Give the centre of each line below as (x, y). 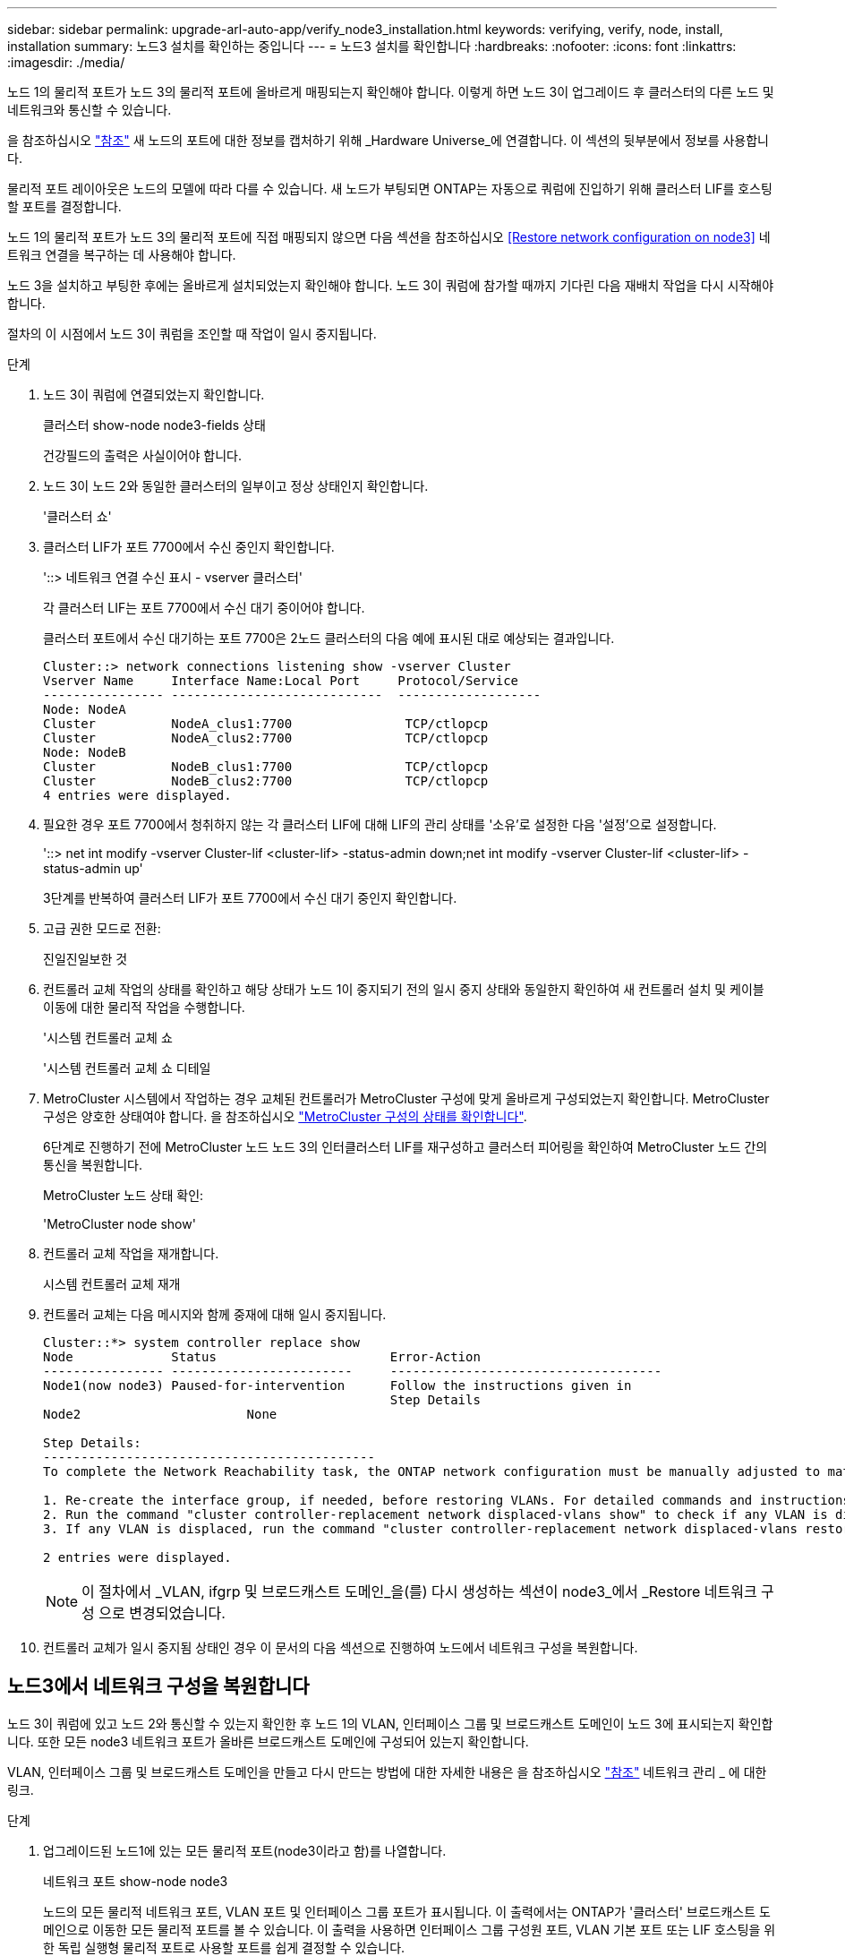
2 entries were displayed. (137, 1557)
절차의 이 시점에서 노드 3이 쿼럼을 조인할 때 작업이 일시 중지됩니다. (192, 334)
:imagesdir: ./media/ (66, 62)
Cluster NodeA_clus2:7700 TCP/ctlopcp (266, 738)
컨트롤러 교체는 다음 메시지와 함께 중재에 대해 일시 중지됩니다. (215, 1314)
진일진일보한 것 (85, 959)
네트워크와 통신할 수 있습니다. (90, 110)
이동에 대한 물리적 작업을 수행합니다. (144, 1007)
